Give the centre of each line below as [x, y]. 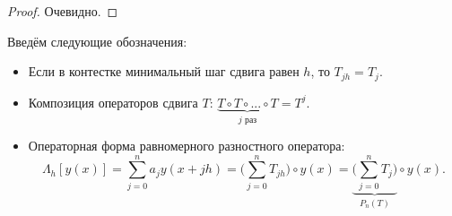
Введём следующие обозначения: [97, 41]
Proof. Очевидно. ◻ [63, 11]
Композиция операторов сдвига [113, 102]
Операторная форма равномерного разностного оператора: [187, 146]
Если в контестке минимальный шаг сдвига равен [164, 71]
